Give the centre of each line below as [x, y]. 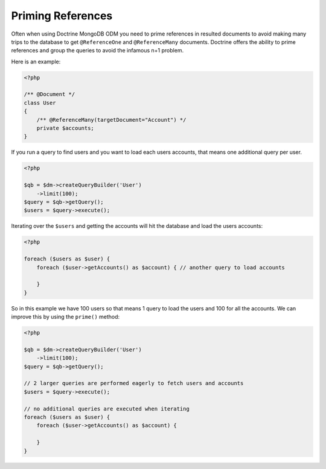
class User [40, 103]
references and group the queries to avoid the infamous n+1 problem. [97, 51]
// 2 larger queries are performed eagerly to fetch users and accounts [134, 383]
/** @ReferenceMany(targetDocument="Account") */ [111, 120]
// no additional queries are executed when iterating [107, 409]
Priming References [62, 16]
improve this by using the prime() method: [66, 317]
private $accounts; [66, 128]
